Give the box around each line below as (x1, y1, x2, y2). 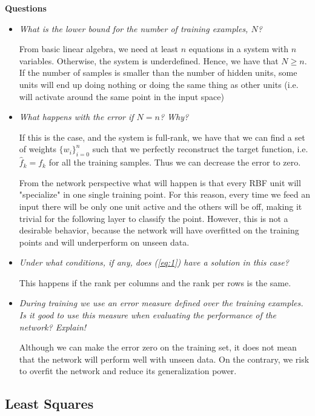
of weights (19, 143, 56, 155)
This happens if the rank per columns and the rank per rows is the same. (19, 276, 291, 289)
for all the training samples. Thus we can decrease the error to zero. (48, 156, 301, 169)
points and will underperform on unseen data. (19, 235, 190, 248)
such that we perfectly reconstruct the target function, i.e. (92, 143, 308, 155)
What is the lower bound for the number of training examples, (19, 22, 248, 35)
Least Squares (5, 394, 94, 413)
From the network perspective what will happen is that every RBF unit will (19, 176, 301, 189)
